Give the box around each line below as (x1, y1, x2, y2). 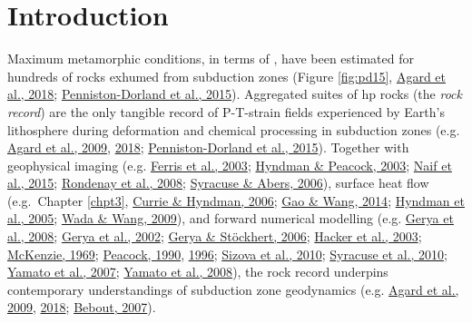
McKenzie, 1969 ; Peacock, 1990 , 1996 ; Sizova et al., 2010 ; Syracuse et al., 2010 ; (7, 244, 447, 263)
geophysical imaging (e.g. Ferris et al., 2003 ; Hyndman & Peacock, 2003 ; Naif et (7, 155, 452, 174)
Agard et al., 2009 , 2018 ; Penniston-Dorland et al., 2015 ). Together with (7, 138, 409, 157)
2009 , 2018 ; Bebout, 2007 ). (7, 298, 156, 317)
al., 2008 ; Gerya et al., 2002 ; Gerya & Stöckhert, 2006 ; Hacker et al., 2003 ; (7, 227, 422, 246)
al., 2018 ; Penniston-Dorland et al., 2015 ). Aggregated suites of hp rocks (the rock (7, 84, 462, 103)
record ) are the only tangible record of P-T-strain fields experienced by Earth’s (7, 102, 445, 121)
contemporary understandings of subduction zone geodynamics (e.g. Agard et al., (7, 279, 459, 299)
